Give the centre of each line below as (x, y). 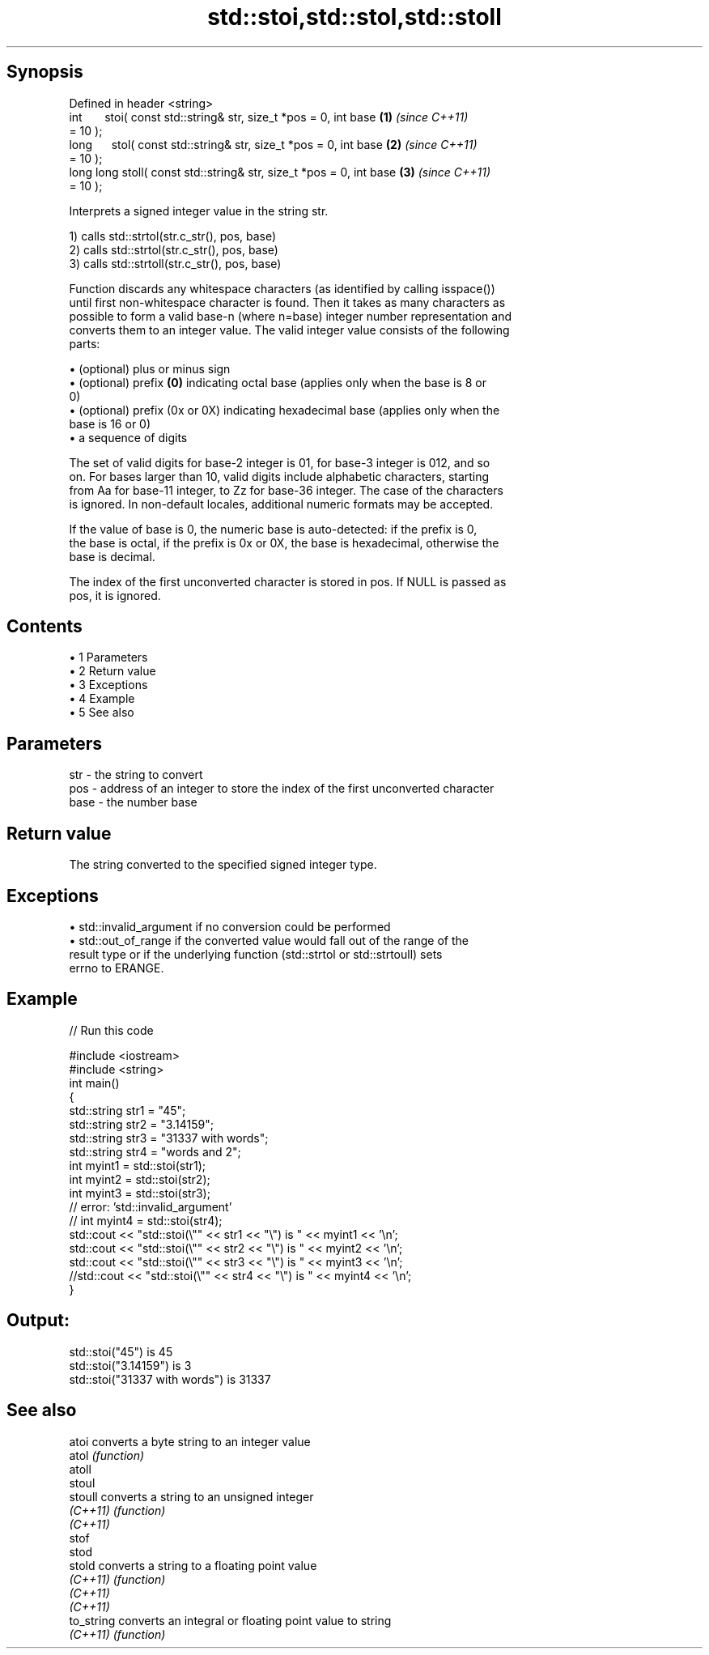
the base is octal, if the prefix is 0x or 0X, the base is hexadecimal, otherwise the (284, 542)
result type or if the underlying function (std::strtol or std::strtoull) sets (256, 954)
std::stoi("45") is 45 (121, 1351)
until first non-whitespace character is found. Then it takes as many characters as (287, 302)
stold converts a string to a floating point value (193, 1565)
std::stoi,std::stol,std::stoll (354, 17)
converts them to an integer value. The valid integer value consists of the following (289, 330)
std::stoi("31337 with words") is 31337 (170, 1379)
